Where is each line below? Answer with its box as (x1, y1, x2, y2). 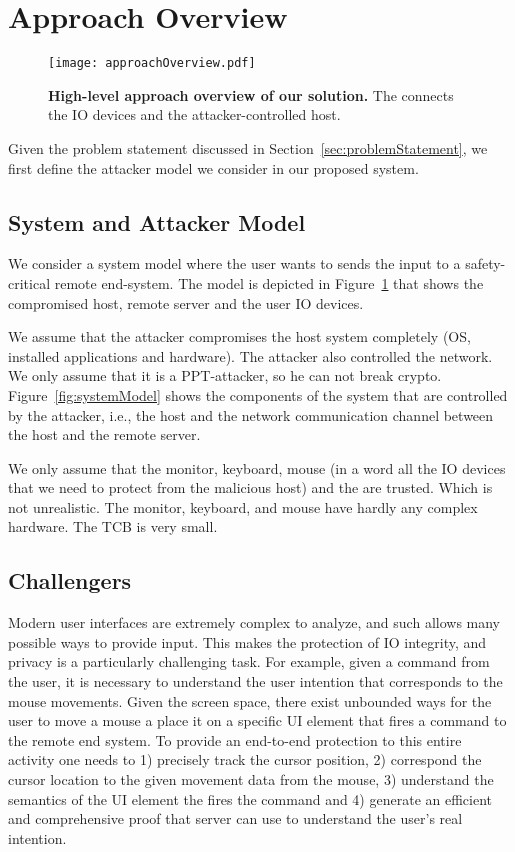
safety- (465, 253, 506, 274)
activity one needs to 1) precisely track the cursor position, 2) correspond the (8, 749, 482, 770)
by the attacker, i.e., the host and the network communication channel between (8, 404, 494, 425)
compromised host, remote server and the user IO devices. (8, 292, 364, 313)
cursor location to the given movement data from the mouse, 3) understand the (8, 769, 494, 790)
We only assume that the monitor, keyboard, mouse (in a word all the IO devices (8, 457, 506, 478)
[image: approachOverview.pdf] (48, 56, 256, 71)
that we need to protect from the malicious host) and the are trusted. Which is (8, 477, 493, 498)
